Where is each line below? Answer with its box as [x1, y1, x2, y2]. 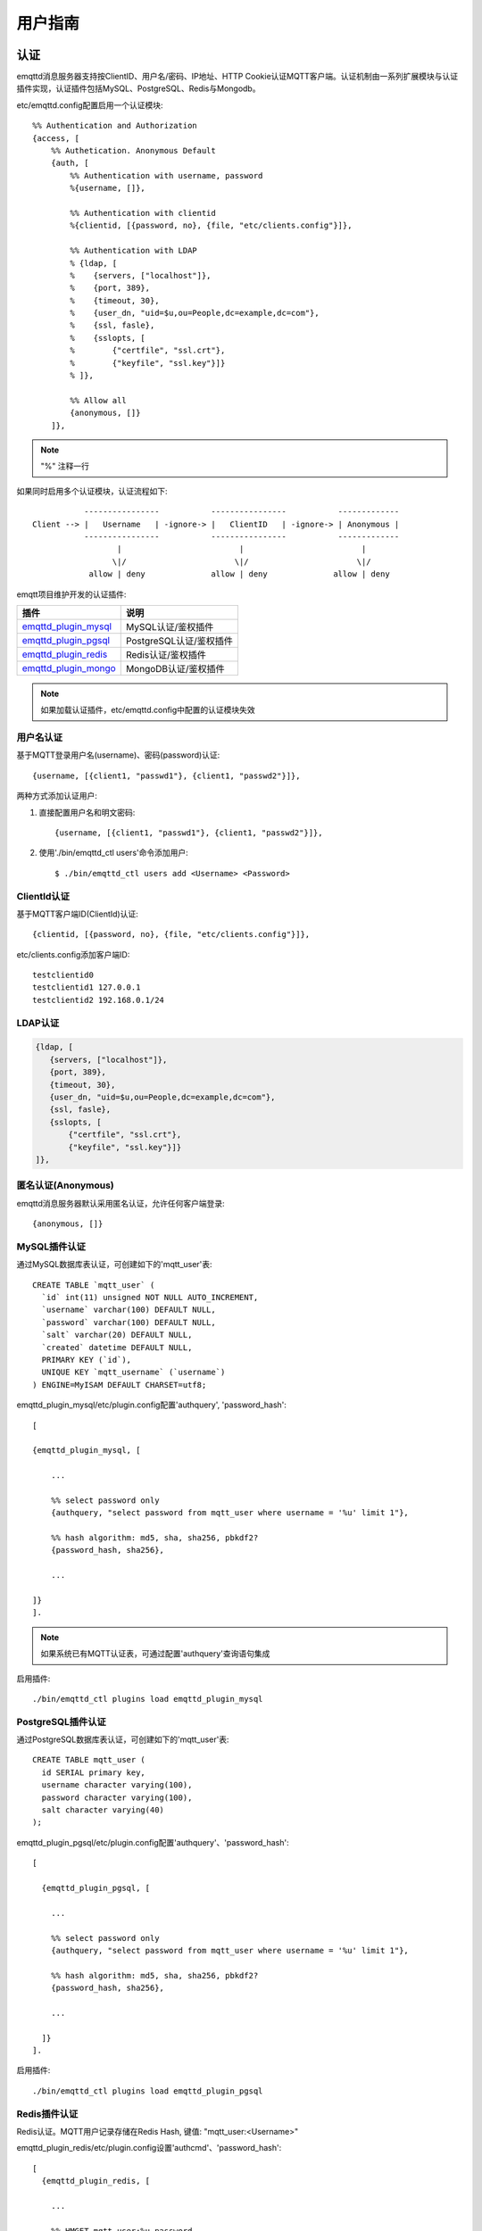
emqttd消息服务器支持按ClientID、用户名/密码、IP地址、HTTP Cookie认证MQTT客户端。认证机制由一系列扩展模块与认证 [16, 71, 459, 82]
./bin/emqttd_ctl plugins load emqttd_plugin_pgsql [32, 2086, 263, 2096]
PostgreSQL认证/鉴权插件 [125, 634, 234, 647]
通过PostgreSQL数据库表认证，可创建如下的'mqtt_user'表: [16, 1734, 229, 1745]
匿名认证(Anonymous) [16, 1179, 115, 1191]
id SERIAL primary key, [41, 1767, 146, 1778]
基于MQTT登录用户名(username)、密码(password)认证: [16, 750, 220, 760]
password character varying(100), [41, 1792, 193, 1803]
